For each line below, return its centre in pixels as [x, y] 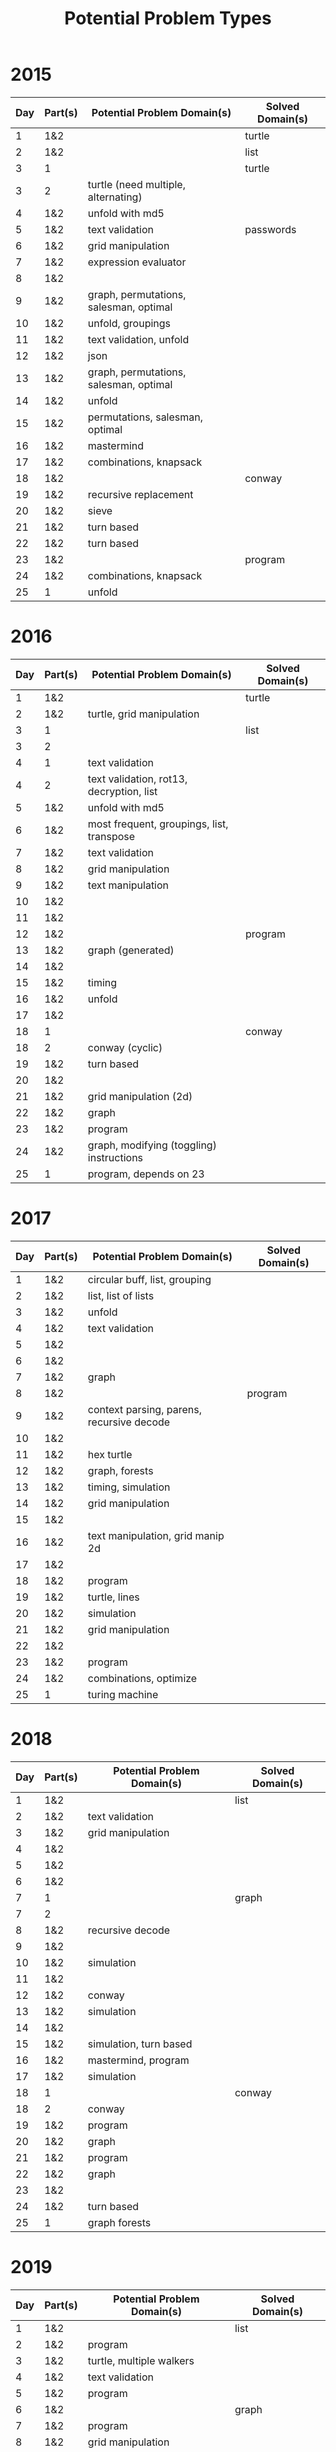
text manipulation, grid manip [156, 1535]
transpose [111, 836]
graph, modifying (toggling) [152, 1145]
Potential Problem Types [168, 18]
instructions [115, 1157]
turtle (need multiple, [136, 184]
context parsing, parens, [144, 1409]
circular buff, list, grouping [149, 1279]
